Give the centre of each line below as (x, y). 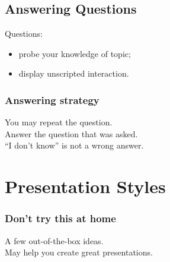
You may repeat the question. (59, 122)
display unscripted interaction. (74, 73)
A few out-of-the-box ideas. (54, 240)
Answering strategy (52, 100)
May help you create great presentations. (79, 252)
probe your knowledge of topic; (75, 53)
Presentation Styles (85, 186)
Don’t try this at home (60, 218)
